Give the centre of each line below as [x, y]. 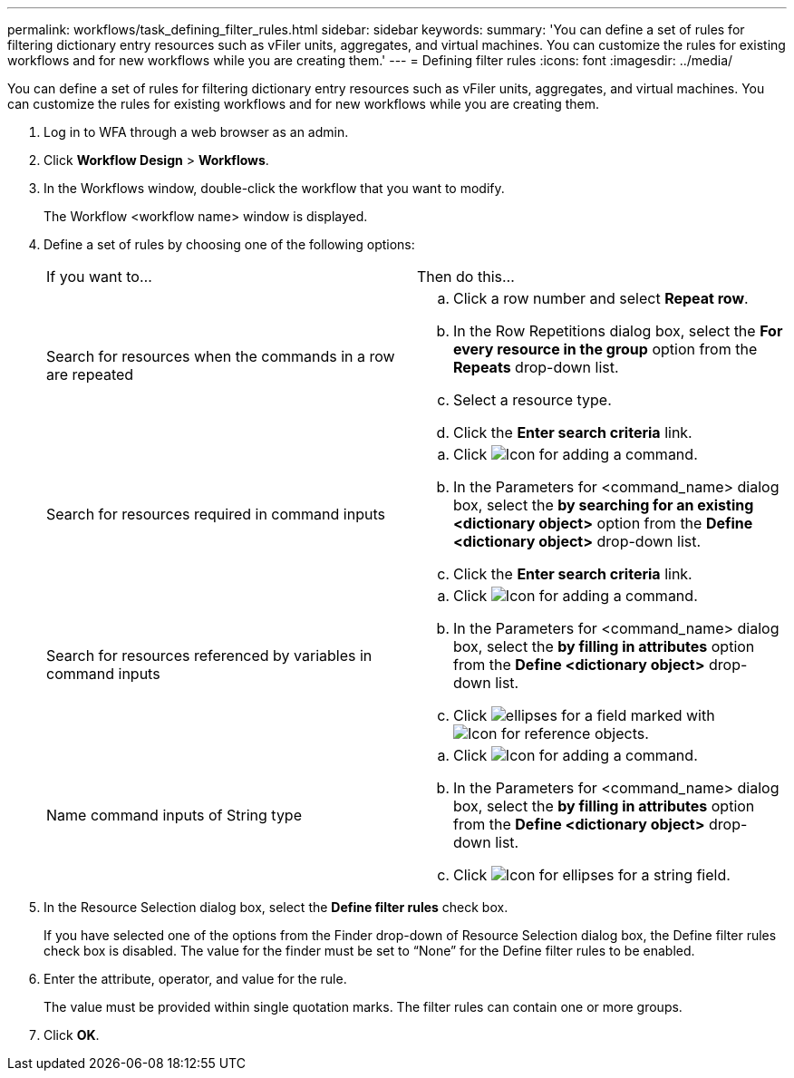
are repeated [90, 374]
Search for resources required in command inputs [216, 514]
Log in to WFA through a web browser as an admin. [196, 132]
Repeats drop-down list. [536, 367]
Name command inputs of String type [174, 815]
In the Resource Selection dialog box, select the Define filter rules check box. [276, 907]
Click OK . [72, 1035]
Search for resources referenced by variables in [209, 656]
